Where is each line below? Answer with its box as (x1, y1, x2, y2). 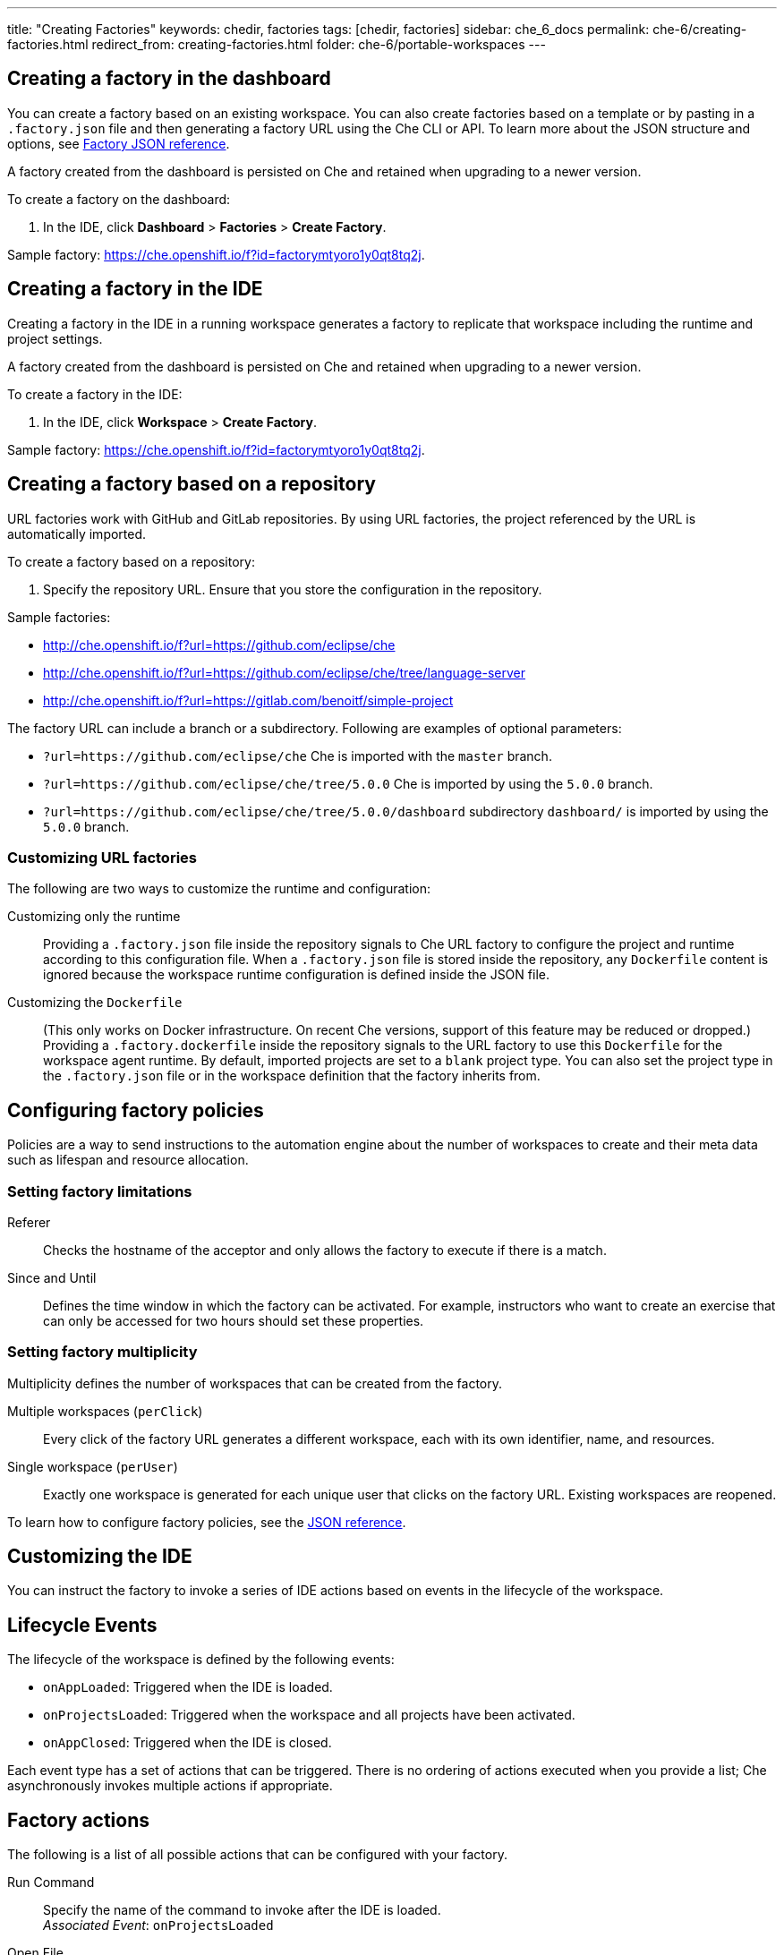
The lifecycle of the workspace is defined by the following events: (7, 1652, 395, 1668)
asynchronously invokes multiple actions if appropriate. (7, 1778, 333, 1794)
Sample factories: (7, 609, 111, 625)
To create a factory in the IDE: (7, 386, 183, 402)
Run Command (7, 1874, 95, 1891)
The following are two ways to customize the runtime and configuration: (7, 881, 430, 897)
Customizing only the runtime (7, 909, 181, 925)
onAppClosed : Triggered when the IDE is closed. (43, 1735, 332, 1751)
